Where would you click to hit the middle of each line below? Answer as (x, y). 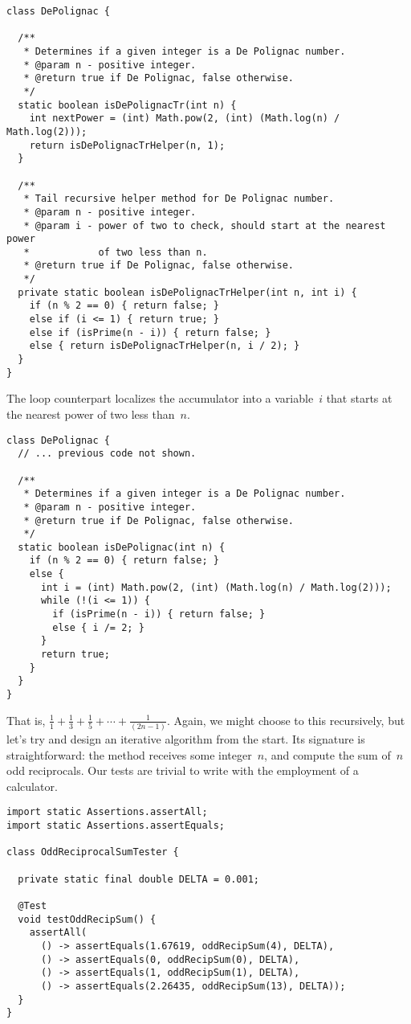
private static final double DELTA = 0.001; (138, 879)
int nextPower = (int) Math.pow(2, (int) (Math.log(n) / (185, 119)
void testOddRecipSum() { (87, 919)
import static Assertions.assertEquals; (116, 826)
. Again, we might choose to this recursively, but (286, 720)
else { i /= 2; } (98, 627)
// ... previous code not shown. (107, 454)
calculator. (32, 786)
